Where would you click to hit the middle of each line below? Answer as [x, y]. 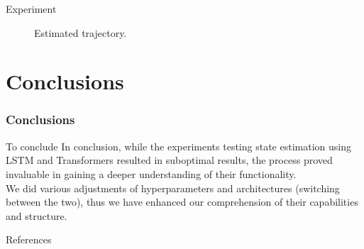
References [29, 239]
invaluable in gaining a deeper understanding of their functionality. [151, 173]
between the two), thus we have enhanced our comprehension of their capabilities [182, 202]
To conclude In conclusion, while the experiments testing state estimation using [178, 146]
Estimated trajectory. [81, 32]
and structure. [37, 215]
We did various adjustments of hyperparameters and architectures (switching [173, 188]
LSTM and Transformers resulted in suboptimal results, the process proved [169, 160]
